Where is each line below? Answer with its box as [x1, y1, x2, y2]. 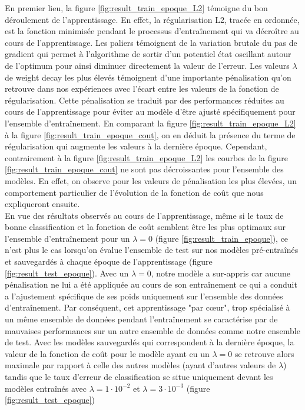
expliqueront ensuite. [5, 198, 80, 210]
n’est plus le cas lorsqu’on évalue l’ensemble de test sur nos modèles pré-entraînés [5, 244, 299, 256]
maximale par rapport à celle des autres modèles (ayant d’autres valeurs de [5, 359, 276, 371]
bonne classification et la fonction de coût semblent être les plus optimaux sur [5, 221, 286, 233]
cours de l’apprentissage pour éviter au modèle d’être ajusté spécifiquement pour [5, 105, 296, 118]
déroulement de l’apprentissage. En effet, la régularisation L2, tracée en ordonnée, [5, 13, 300, 25]
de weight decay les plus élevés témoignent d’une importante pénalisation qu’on [5, 71, 291, 83]
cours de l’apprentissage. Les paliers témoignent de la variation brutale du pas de [5, 36, 297, 48]
